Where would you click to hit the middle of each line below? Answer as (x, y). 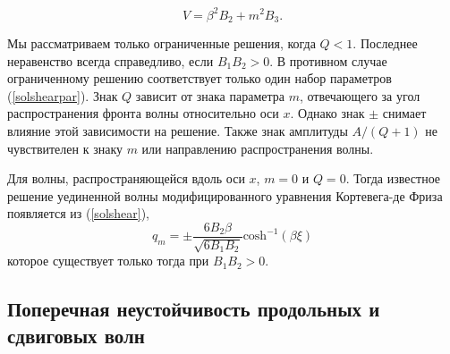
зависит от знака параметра (210, 95)
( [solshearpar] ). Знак (63, 95)
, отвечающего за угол (360, 95)
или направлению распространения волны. (258, 148)
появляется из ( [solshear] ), (79, 213)
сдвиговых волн (76, 335)
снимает (404, 113)
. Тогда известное (393, 178)
